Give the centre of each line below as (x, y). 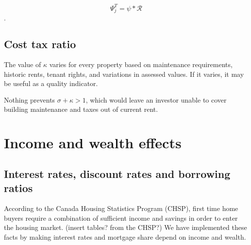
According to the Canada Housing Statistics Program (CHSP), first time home (121, 208)
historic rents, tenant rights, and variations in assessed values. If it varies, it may (124, 74)
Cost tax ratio (40, 44)
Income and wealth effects (93, 143)
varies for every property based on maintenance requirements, (141, 64)
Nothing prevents (30, 99)
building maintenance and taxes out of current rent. (81, 109)
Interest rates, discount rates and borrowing (117, 173)
